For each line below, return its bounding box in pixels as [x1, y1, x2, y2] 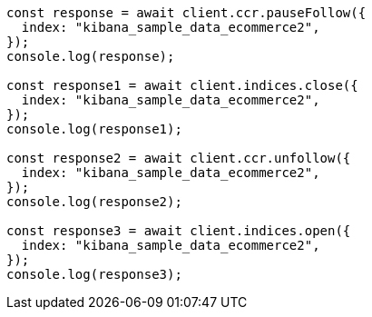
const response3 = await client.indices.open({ [6, 223, 351, 238]
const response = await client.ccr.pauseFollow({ [6, 5, 367, 20]
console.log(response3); [6, 267, 182, 282]
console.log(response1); [6, 122, 182, 136]
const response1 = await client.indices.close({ [6, 78, 358, 93]
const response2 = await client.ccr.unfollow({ [6, 151, 351, 165]
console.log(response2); [6, 194, 182, 209]
